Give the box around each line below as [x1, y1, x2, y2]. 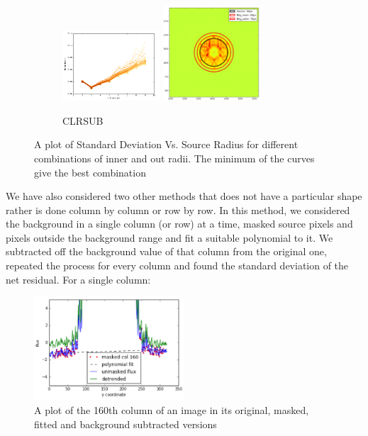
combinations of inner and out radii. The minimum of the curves [34, 150, 315, 165]
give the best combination [34, 164, 146, 179]
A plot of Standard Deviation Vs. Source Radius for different [34, 137, 299, 152]
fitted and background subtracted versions [34, 416, 217, 431]
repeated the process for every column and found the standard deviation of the [6, 258, 349, 273]
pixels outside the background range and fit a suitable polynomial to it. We [6, 230, 333, 245]
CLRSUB [62, 113, 104, 128]
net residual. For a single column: [6, 272, 151, 286]
